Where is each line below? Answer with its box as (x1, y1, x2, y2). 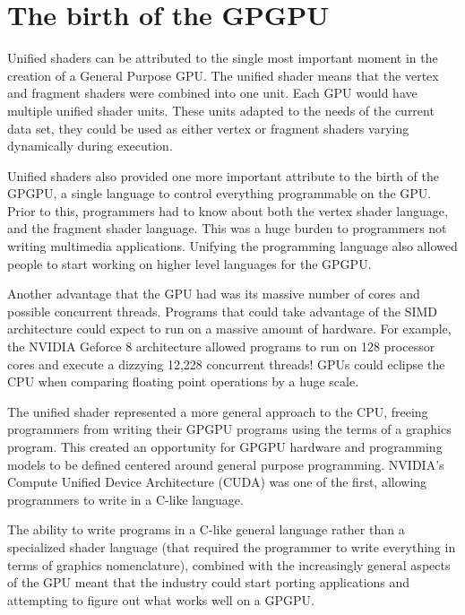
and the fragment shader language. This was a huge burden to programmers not (7, 219, 447, 238)
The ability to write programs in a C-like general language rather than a (7, 520, 405, 539)
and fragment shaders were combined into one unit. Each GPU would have (7, 83, 418, 102)
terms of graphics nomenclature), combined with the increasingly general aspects (7, 555, 451, 574)
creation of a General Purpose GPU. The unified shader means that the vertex (7, 65, 439, 84)
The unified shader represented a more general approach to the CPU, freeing (7, 402, 428, 420)
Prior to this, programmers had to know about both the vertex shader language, (7, 201, 448, 220)
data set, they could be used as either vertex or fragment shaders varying (7, 118, 409, 137)
